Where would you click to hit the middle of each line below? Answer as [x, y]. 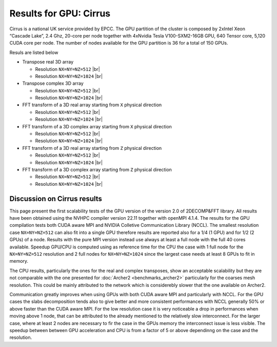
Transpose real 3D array [48, 62]
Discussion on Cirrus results [56, 198]
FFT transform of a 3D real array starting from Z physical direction [92, 148]
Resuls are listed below [34, 52]
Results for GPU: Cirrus [60, 13]
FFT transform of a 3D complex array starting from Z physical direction [97, 169]
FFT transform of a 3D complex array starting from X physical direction [97, 126]
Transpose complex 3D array [53, 83]
